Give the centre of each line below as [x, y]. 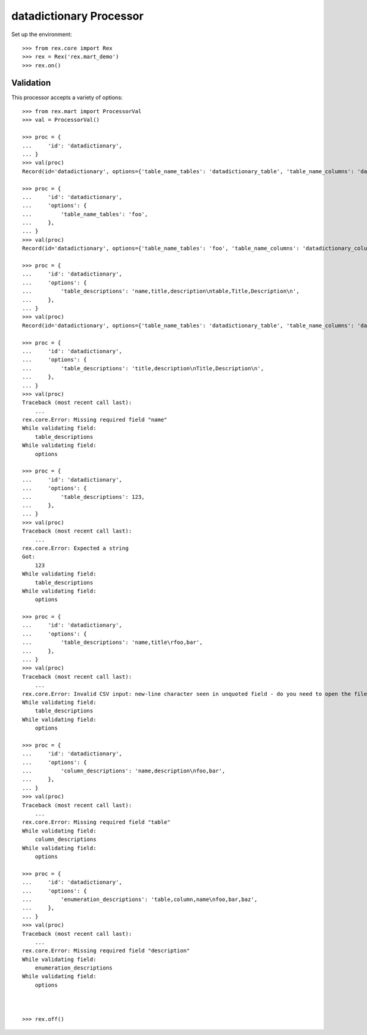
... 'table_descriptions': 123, [83, 497]
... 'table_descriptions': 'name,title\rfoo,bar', [113, 642]
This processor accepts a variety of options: [67, 97]
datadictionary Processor [77, 16]
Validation [31, 83]
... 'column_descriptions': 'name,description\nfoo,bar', [124, 771]
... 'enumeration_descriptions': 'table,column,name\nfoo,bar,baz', [140, 899]
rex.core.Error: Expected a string [76, 548]
